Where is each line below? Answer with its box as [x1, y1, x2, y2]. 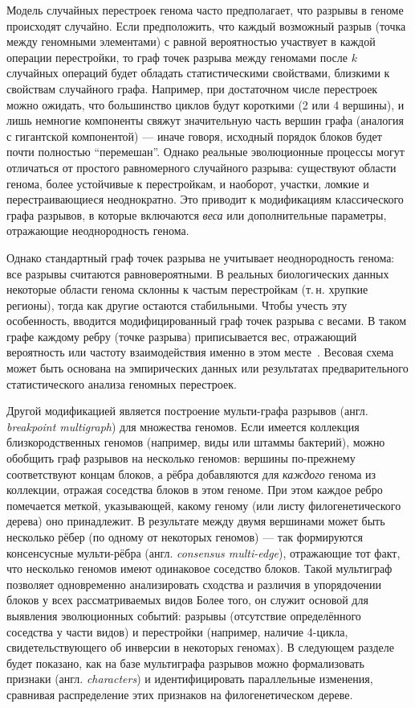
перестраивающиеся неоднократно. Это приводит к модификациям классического [6, 191, 404, 208]
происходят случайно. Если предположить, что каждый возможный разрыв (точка [6, 17, 406, 34]
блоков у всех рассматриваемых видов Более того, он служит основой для [6, 591, 368, 608]
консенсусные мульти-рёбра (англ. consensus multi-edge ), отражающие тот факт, [6, 544, 401, 561]
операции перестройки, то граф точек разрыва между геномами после [6, 48, 348, 65]
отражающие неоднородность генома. [6, 222, 189, 239]
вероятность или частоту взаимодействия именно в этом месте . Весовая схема [6, 344, 394, 360]
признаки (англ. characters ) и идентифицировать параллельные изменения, [6, 670, 373, 687]
